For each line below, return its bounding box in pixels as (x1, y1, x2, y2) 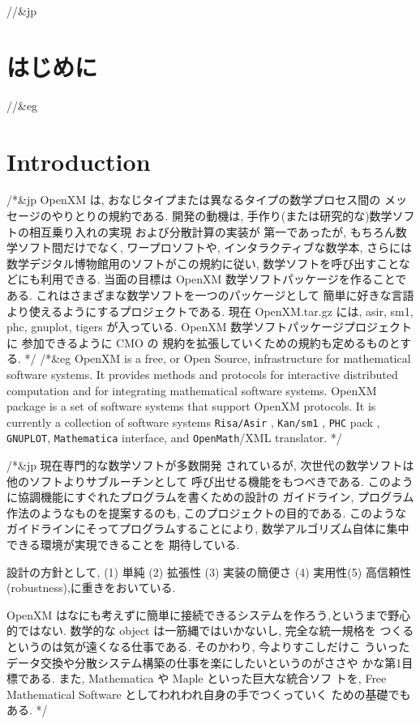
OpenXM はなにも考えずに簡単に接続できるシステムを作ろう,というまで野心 (6, 606, 411, 623)
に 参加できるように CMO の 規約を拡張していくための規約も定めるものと (6, 334, 401, 351)
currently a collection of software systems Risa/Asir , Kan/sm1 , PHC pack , (6, 413, 380, 430)
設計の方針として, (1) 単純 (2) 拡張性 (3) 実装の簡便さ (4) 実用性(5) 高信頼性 (6, 563, 411, 580)
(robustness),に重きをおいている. (6, 579, 176, 596)
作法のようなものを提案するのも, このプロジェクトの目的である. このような (6, 504, 406, 521)
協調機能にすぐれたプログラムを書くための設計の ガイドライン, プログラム (17, 488, 414, 505)
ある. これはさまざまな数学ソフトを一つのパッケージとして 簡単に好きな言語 (6, 287, 414, 303)
